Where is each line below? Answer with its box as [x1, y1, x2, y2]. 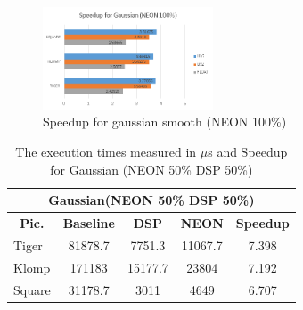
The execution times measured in [15, 143, 197, 161]
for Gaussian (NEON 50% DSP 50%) [50, 159, 253, 178]
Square [13, 280, 51, 298]
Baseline [62, 214, 115, 232]
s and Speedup [208, 143, 288, 161]
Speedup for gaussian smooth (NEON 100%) [43, 112, 287, 131]
